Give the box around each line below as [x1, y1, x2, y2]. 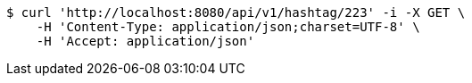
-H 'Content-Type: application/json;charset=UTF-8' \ [36, 20, 420, 34]
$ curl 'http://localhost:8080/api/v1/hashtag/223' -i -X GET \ [6, 5, 466, 20]
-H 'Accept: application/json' [36, 34, 255, 48]
